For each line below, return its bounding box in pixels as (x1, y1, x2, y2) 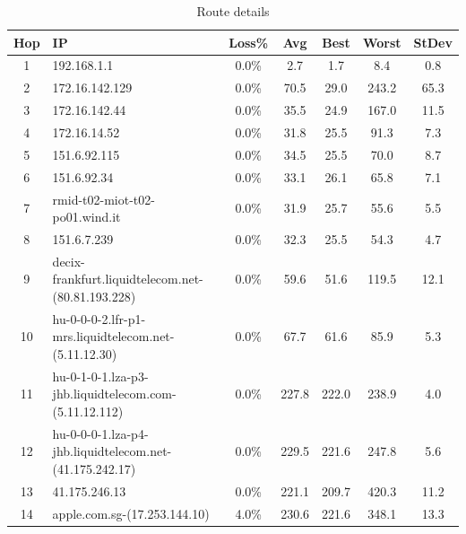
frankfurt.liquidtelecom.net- (52, 269, 203, 288)
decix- (52, 251, 85, 270)
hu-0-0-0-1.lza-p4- (52, 424, 149, 442)
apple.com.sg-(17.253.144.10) (52, 503, 210, 522)
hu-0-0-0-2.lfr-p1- (52, 309, 146, 328)
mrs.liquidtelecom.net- (52, 327, 175, 346)
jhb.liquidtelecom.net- (52, 442, 172, 460)
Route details (196, 2, 270, 20)
